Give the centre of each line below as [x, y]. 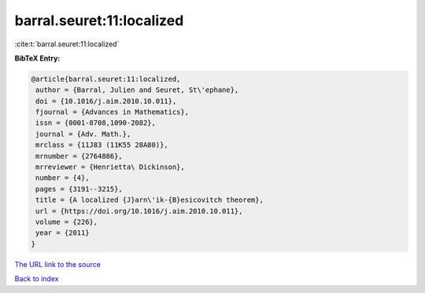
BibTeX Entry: [37, 58]
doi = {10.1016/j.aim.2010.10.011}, [106, 101]
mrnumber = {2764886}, [79, 156]
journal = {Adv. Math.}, [83, 134]
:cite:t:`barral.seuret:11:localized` [67, 44]
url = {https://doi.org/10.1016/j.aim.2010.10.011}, [139, 211]
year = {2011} [63, 233]
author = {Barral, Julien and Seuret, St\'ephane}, [137, 90]
